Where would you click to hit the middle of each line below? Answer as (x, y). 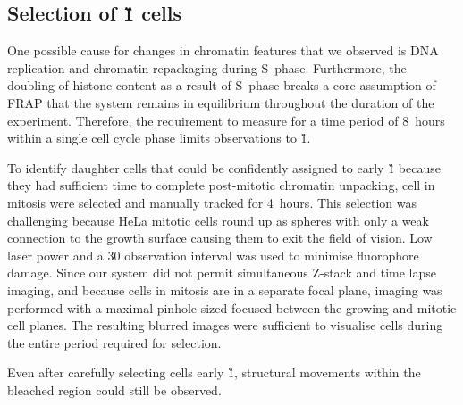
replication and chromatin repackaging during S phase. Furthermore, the (207, 67)
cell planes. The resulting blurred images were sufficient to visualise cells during (225, 325)
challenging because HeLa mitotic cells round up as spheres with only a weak (218, 220)
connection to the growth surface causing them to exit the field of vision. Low (220, 238)
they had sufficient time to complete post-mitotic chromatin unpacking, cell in (221, 185)
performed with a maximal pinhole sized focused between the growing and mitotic (232, 307)
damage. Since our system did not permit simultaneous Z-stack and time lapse (222, 273)
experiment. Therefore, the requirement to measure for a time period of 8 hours (226, 120)
